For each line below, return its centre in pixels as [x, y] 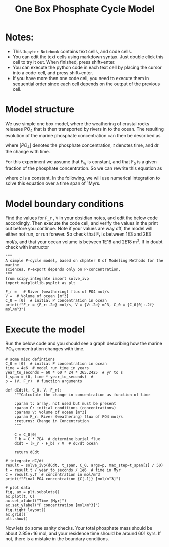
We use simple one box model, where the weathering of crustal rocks [77, 123]
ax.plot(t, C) [20, 497]
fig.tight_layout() [26, 510]
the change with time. [28, 152]
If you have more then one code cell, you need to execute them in [81, 78]
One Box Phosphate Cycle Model [85, 9]
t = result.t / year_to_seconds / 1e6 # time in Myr [63, 470]
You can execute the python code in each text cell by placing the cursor [87, 67]
